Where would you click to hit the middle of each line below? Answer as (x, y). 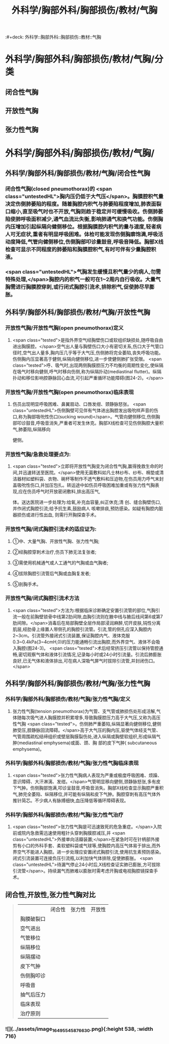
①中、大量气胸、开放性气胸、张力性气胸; (56, 541)
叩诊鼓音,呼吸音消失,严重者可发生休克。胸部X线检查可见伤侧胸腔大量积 (90, 423)
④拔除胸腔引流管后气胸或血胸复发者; (52, 573)
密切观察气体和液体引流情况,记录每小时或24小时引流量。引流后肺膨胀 (90, 654)
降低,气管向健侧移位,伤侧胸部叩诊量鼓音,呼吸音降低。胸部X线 (89, 242)
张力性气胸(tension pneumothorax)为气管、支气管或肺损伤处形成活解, (84, 711)
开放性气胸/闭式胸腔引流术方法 (42, 598)
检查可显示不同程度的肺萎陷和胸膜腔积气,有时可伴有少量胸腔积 (81, 249)
